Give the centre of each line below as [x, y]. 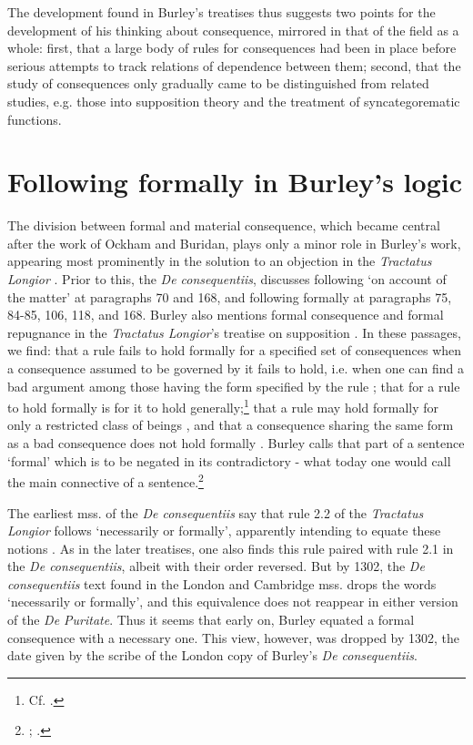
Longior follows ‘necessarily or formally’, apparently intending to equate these [224, 531]
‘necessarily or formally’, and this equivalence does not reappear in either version [233, 602]
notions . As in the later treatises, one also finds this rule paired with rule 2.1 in [231, 548]
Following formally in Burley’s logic [235, 182]
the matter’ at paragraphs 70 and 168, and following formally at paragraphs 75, [230, 296]
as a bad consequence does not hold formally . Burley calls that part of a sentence [236, 443]
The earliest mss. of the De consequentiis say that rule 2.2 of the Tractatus [216, 512]
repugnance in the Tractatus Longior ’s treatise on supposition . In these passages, [234, 332]
